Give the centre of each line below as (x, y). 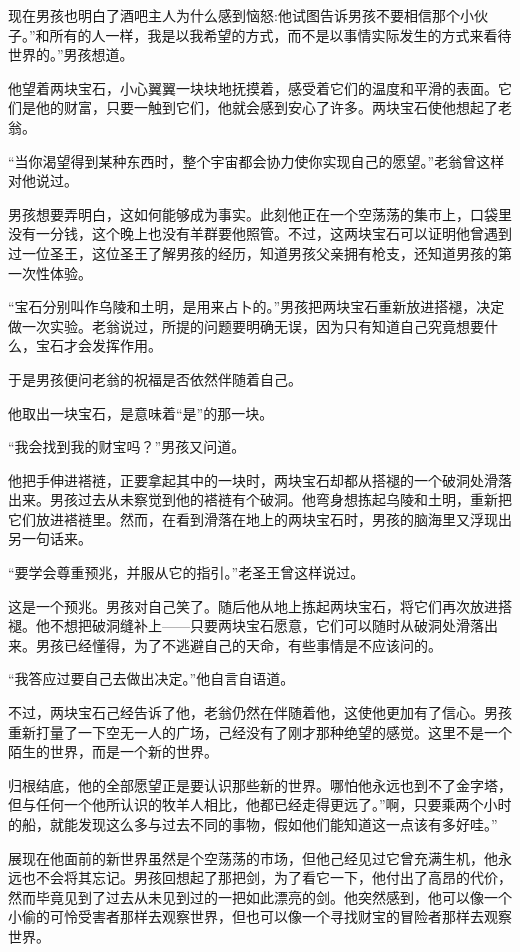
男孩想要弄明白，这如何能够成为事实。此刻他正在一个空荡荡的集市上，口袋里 (260, 213)
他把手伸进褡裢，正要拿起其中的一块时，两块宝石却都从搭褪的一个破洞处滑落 (260, 479)
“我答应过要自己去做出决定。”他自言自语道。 (151, 678)
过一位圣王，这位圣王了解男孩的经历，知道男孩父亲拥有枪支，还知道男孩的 (253, 252)
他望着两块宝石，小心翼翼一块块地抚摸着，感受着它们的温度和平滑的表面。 (253, 87)
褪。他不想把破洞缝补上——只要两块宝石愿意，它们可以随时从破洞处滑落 (246, 625)
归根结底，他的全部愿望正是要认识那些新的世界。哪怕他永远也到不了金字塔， (260, 784)
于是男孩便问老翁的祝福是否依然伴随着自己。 (155, 378)
